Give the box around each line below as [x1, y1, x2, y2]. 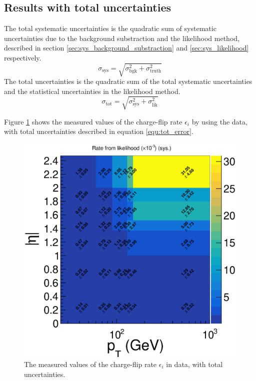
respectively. [4, 52, 41, 62]
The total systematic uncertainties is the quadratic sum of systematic [4, 23, 216, 33]
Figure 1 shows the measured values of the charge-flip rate [4, 116, 182, 126]
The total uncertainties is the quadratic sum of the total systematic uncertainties [4, 76, 252, 86]
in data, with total [166, 358, 223, 369]
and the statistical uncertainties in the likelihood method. [4, 85, 180, 96]
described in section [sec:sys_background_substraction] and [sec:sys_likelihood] [4, 42, 249, 53]
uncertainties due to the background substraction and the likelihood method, [4, 32, 239, 43]
